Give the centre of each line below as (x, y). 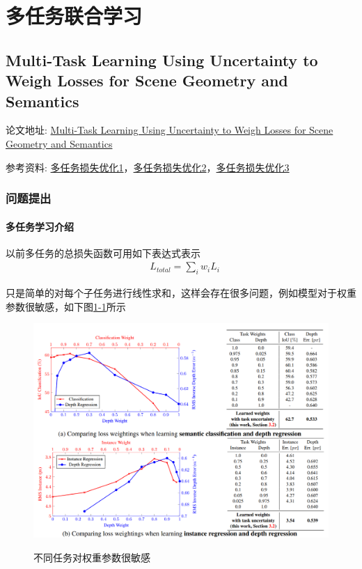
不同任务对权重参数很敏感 (92, 557)
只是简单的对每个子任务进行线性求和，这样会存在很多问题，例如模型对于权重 (181, 293)
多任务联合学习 (74, 16)
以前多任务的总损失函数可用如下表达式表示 (103, 252)
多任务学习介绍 (40, 226)
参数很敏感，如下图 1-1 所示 (66, 306)
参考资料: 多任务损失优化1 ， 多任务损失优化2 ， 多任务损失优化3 (148, 167)
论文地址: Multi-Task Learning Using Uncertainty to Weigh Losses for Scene (170, 130)
